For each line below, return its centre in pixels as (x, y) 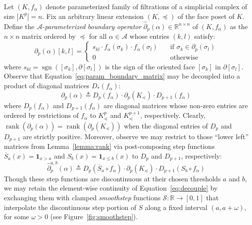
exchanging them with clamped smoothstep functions (82, 197)
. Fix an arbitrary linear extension (93, 16)
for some (17, 217)
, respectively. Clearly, (173, 115)
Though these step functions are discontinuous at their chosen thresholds (112, 178)
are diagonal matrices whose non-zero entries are (176, 105)
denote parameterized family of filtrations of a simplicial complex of (147, 6)
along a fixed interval (176, 207)
